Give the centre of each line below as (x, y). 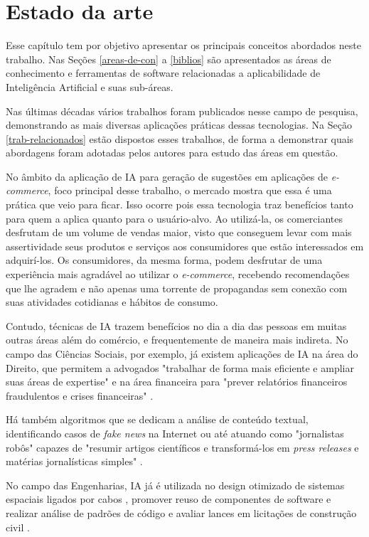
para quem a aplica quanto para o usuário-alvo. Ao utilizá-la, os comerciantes (175, 218)
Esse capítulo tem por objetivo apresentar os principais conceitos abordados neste (183, 45)
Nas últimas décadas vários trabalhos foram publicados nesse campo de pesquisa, (182, 111)
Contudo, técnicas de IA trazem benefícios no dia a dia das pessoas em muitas (176, 325)
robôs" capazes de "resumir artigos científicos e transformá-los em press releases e (182, 447)
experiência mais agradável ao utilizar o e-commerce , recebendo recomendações (178, 274)
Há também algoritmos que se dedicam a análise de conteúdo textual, (157, 419)
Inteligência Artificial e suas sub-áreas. (90, 86)
